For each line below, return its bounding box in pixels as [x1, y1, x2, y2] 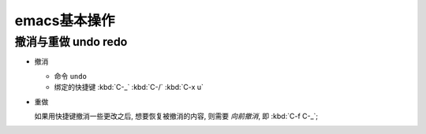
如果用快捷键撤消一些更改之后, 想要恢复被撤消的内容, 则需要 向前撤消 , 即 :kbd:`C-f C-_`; [34, 111, 319, 121]
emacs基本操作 [14, 12, 115, 29]
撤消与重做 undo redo [14, 35, 128, 49]
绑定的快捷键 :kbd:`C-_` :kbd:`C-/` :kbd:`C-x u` [54, 83, 204, 92]
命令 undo [54, 71, 87, 80]
